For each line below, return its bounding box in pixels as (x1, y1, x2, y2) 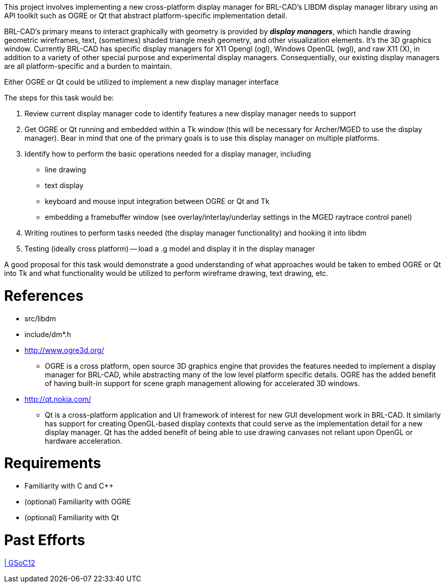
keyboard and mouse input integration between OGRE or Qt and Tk (45, 197, 270, 206)
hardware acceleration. (45, 436, 122, 445)
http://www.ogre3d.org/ (24, 345, 104, 354)
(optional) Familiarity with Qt (24, 513, 119, 522)
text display (45, 181, 84, 190)
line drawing (45, 165, 86, 174)
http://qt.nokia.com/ (24, 394, 91, 403)
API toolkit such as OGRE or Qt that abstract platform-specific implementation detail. (4, 11, 287, 20)
